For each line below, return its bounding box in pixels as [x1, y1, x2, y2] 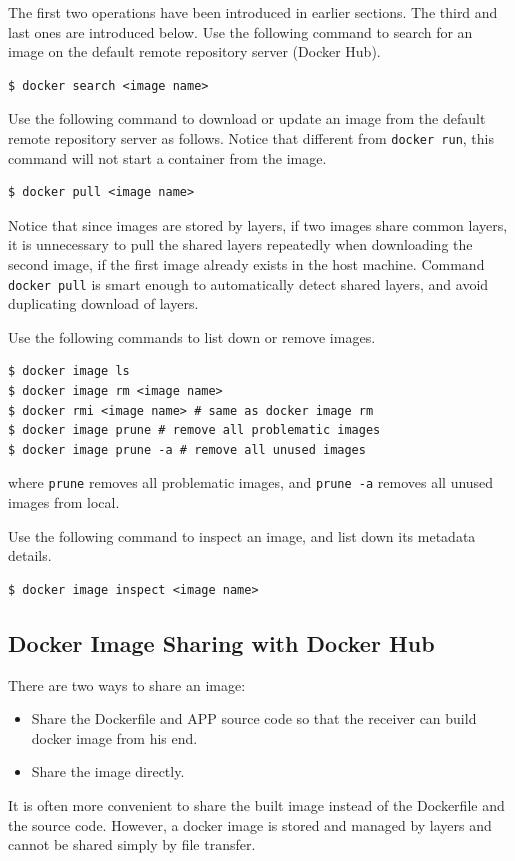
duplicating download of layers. [8, 293, 199, 314]
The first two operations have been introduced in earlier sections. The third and [8, 2, 498, 22]
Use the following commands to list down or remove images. [8, 326, 376, 347]
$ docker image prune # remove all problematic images [8, 423, 381, 438]
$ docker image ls [8, 364, 130, 379]
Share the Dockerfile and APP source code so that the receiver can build [31, 708, 477, 729]
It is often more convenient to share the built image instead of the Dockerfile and [8, 795, 505, 816]
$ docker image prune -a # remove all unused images [8, 442, 366, 457]
